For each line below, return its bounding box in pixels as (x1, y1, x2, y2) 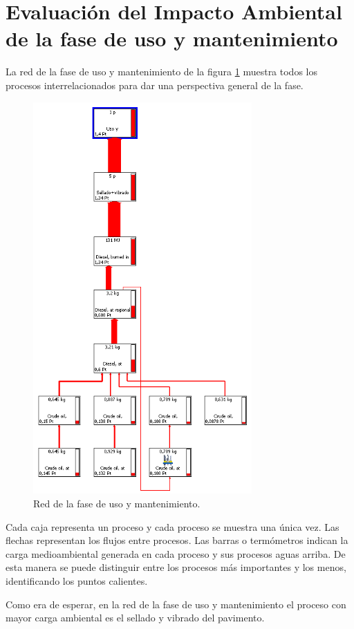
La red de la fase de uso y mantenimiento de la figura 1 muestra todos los (6, 64, 317, 79)
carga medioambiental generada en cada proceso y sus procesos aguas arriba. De (6, 546, 346, 561)
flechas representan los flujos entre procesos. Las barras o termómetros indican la (6, 533, 348, 547)
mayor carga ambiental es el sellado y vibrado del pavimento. (6, 610, 265, 625)
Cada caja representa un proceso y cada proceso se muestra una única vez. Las (6, 519, 339, 534)
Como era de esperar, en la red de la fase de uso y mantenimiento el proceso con (6, 597, 346, 611)
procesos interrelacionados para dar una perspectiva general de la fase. (6, 77, 304, 92)
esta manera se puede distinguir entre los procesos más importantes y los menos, (6, 560, 346, 574)
